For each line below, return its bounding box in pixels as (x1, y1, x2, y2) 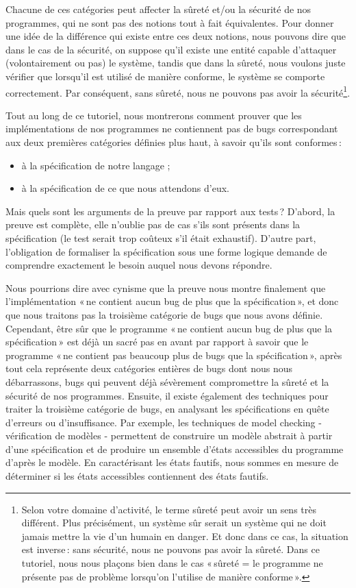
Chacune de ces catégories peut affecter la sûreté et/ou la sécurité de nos (5, 2, 311, 16)
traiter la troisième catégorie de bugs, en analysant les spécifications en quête (5, 402, 329, 416)
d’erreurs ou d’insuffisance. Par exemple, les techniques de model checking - (5, 415, 322, 429)
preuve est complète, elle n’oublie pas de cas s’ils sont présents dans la (5, 217, 301, 232)
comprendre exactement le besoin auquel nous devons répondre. (5, 258, 272, 272)
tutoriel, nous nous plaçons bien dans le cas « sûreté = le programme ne (21, 556, 323, 570)
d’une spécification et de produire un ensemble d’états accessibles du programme (5, 441, 344, 456)
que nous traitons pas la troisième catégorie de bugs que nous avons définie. (5, 307, 323, 321)
